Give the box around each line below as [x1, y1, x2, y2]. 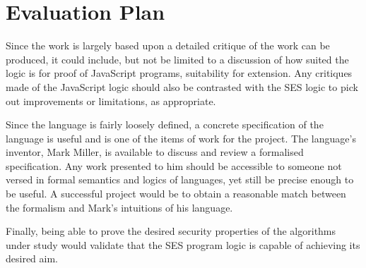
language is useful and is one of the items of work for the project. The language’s [6, 130, 356, 145]
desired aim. [6, 251, 59, 266]
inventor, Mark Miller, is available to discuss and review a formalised [6, 145, 304, 159]
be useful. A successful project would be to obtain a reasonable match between [6, 186, 346, 201]
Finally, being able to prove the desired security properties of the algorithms [6, 224, 336, 238]
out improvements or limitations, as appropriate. [6, 93, 216, 108]
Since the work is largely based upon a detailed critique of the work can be [6, 38, 330, 53]
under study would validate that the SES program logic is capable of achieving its [6, 237, 360, 252]
